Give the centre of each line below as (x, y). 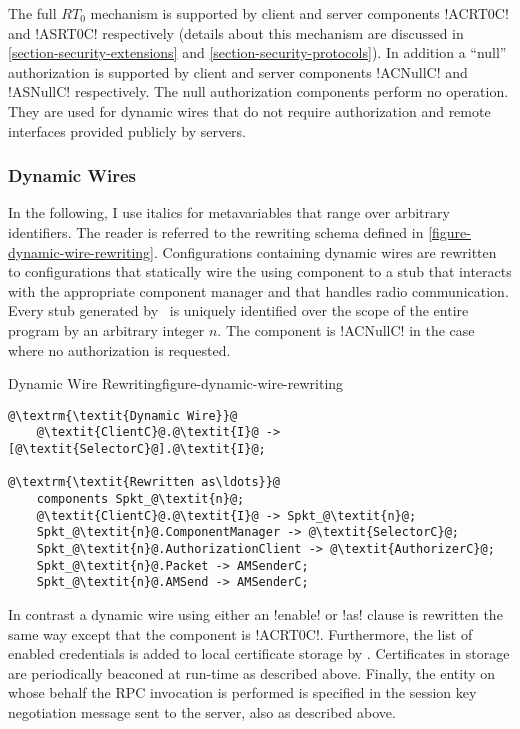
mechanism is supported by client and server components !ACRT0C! (299, 13)
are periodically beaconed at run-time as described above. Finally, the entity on (252, 672)
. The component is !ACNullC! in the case (346, 329)
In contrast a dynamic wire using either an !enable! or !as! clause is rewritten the (255, 613)
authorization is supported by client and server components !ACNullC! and (238, 71)
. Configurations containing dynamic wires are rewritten (325, 251)
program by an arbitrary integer (106, 329)
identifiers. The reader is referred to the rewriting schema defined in (216, 231)
